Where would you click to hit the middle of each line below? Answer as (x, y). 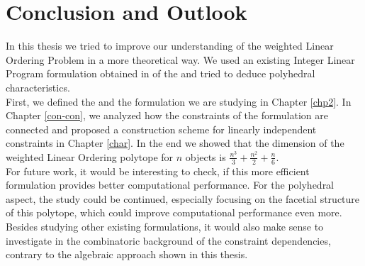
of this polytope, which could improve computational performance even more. (174, 212)
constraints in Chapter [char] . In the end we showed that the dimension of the (175, 143)
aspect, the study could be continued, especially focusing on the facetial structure (183, 198)
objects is (206, 156)
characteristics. (38, 87)
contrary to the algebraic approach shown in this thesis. (127, 254)
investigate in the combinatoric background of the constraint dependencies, (168, 240)
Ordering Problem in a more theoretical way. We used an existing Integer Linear (180, 59)
